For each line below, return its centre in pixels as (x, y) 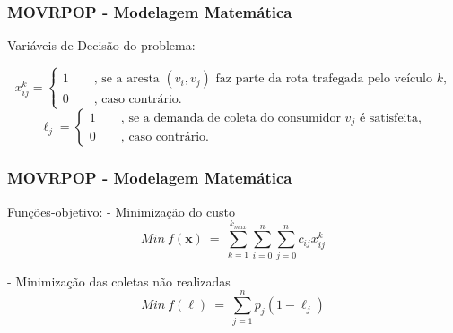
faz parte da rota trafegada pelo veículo (324, 79)
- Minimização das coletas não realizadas (119, 281)
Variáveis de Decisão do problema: (101, 45)
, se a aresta (126, 79)
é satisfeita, (390, 118)
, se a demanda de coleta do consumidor (231, 118)
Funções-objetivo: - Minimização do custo (121, 211)
